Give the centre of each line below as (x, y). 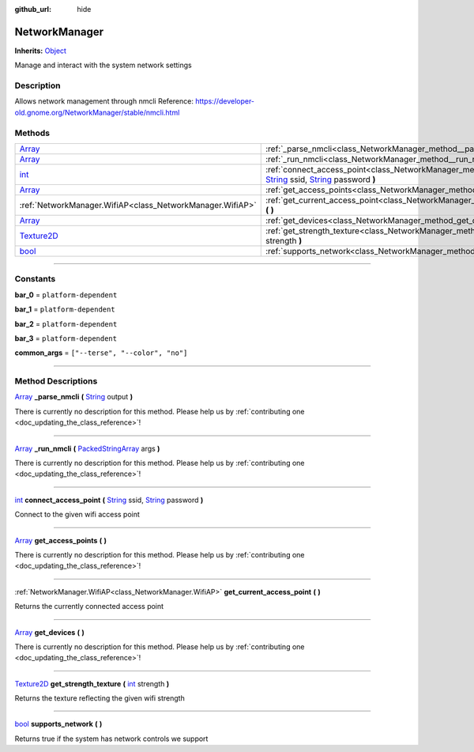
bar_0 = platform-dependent (66, 295)
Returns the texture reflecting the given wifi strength (100, 698)
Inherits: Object (41, 51)
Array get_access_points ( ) (60, 540)
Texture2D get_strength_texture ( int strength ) (92, 683)
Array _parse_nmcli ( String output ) (74, 397)
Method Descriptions (56, 381)
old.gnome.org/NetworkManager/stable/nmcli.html (97, 112)
